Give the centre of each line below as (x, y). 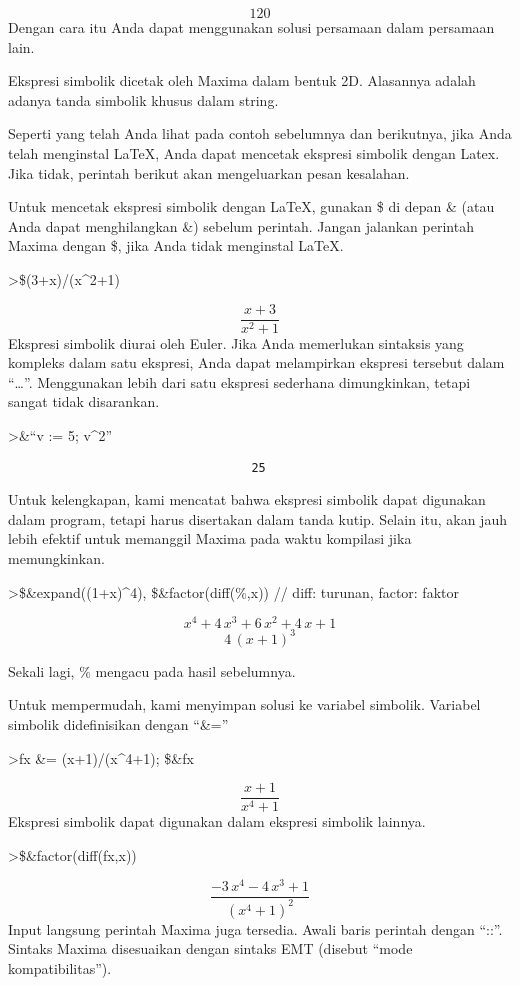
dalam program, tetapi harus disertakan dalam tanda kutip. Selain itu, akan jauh (257, 518)
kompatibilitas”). (60, 968)
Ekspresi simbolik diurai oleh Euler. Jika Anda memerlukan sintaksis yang (236, 342)
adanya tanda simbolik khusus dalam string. (143, 99)
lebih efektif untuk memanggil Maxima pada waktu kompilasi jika (210, 538)
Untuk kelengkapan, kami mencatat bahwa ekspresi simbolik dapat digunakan (247, 499)
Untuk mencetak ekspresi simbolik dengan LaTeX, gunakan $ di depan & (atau (251, 206)
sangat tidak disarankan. (84, 401)
